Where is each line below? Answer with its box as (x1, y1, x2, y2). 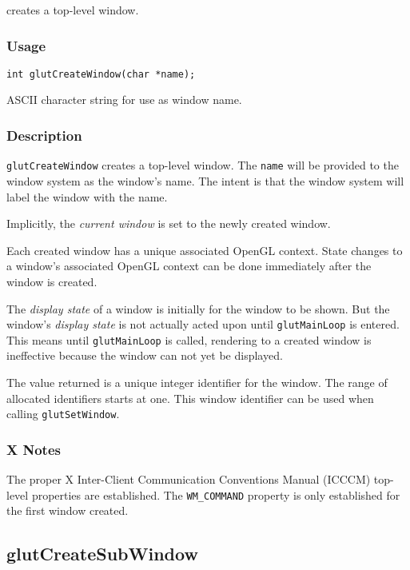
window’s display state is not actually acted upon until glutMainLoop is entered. (6, 316, 400, 333)
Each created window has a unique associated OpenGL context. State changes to (6, 241, 403, 258)
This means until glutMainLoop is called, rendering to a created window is (6, 331, 372, 348)
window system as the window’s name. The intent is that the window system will (6, 172, 404, 189)
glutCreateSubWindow (6, 541, 198, 566)
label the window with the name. (6, 188, 168, 205)
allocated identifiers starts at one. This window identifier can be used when (6, 389, 374, 406)
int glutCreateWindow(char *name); (6, 68, 196, 80)
